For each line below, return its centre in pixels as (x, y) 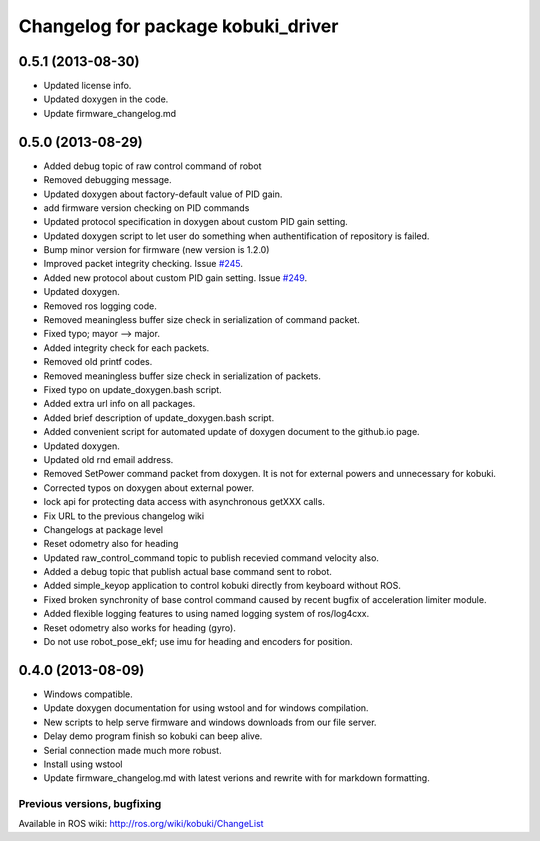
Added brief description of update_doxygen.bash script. (159, 417)
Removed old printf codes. (98, 362)
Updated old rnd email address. (108, 459)
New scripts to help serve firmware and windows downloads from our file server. (210, 722)
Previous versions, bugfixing (90, 804)
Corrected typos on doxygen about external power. (149, 487)
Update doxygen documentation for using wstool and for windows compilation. (206, 708)
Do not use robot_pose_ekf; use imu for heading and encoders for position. (198, 642)
